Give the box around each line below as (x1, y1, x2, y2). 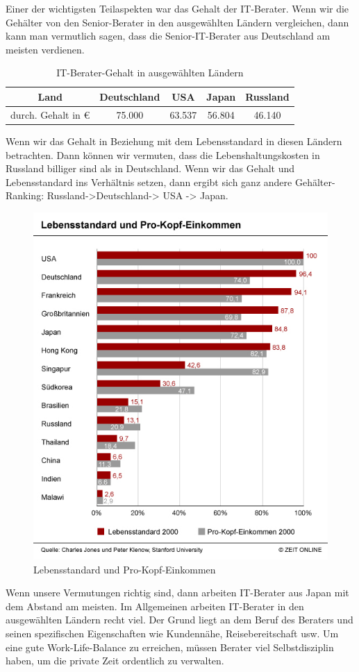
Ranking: (6, 188, 44, 203)
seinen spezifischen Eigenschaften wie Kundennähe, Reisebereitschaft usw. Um (6, 626, 339, 640)
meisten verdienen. (6, 42, 85, 56)
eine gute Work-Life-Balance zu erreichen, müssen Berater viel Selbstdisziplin (6, 639, 334, 654)
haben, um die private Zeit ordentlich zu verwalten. (6, 653, 224, 668)
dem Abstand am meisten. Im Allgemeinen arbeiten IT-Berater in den (6, 598, 304, 613)
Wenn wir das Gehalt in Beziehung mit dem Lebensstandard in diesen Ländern (6, 133, 342, 148)
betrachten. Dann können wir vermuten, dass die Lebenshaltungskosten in (6, 147, 320, 162)
